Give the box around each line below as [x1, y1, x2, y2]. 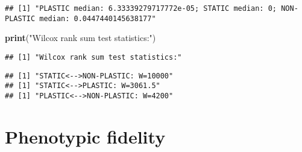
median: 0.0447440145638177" [39, 14, 156, 23]
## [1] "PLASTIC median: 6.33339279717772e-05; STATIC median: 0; [5, 4, 277, 13]
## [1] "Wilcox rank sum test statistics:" [5, 52, 182, 62]
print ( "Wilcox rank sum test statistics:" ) [5, 31, 156, 44]
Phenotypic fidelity [5, 124, 166, 148]
